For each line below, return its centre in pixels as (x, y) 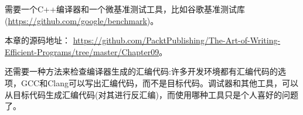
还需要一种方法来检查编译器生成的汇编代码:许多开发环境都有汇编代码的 (141, 71)
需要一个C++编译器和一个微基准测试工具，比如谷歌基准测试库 (125, 9)
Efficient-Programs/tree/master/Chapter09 (82, 51)
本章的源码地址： (38, 40)
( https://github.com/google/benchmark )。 (82, 20)
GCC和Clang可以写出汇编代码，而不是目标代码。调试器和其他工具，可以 (159, 82)
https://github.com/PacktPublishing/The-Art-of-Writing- (177, 40)
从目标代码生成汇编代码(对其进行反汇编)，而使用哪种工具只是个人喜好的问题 (151, 94)
